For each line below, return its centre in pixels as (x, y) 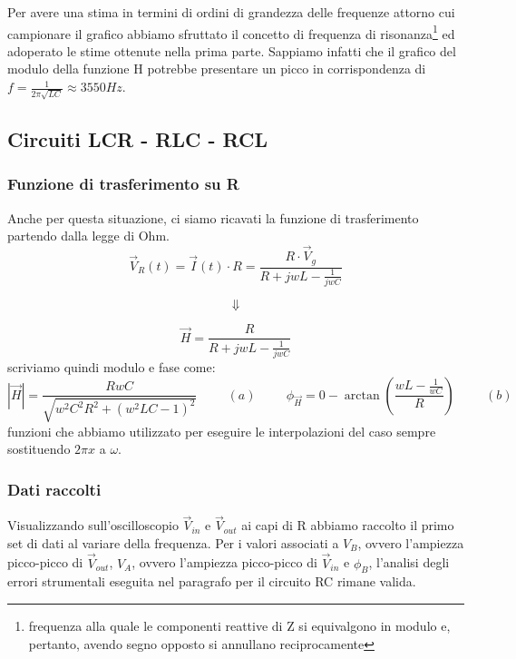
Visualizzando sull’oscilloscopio (93, 525)
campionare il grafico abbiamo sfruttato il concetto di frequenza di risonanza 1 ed (231, 32)
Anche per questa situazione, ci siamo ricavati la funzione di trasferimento (213, 217)
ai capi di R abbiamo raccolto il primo (348, 525)
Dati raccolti (54, 489)
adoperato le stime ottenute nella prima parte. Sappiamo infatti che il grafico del (232, 50)
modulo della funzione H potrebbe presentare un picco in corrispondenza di (217, 69)
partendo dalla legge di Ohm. (88, 236)
